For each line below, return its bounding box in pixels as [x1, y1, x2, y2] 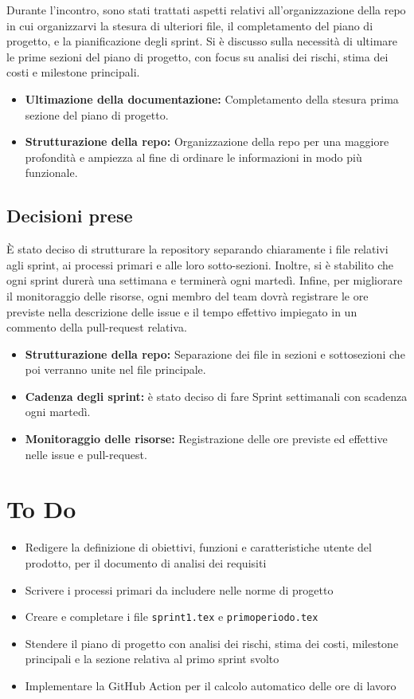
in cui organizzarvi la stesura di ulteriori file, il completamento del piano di [6, 17, 373, 33]
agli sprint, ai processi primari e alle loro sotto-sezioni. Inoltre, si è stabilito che [6, 256, 394, 273]
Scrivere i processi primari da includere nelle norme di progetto [25, 581, 334, 598]
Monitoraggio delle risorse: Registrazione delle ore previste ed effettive [25, 430, 388, 447]
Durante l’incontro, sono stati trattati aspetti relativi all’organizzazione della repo [6, 2, 406, 18]
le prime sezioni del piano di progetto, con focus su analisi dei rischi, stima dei [6, 48, 389, 65]
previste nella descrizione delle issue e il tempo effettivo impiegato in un [6, 303, 357, 320]
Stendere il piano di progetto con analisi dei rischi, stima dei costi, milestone [25, 634, 399, 651]
